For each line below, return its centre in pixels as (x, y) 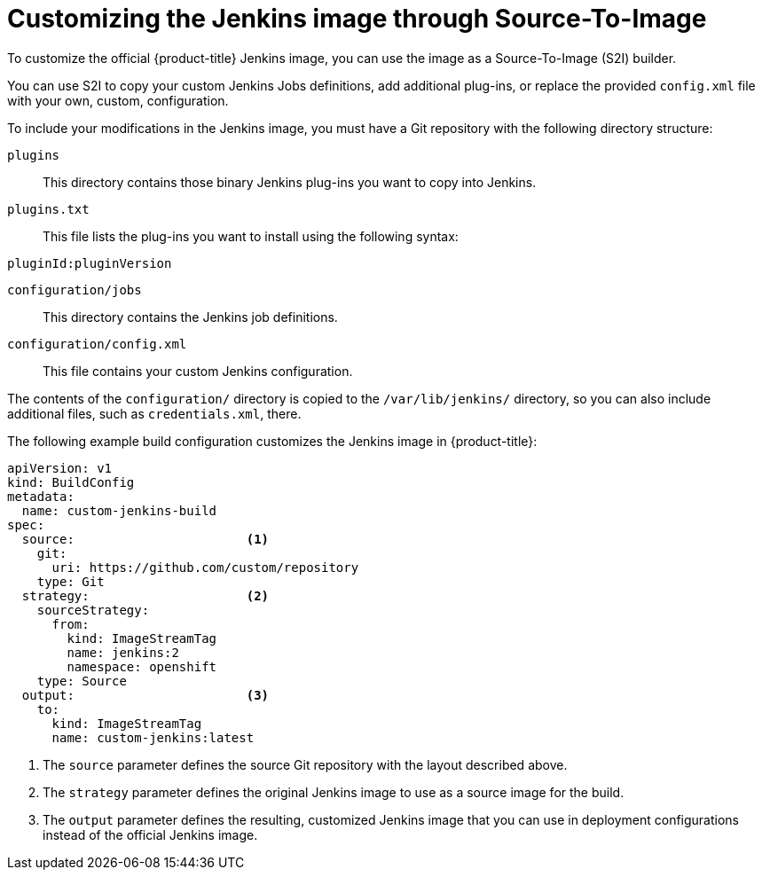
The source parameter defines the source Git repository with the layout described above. (305, 764)
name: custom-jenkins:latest (153, 737)
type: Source (82, 681)
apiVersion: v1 (60, 468)
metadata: (41, 496)
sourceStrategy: (93, 610)
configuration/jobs (75, 290)
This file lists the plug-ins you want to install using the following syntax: (251, 236)
